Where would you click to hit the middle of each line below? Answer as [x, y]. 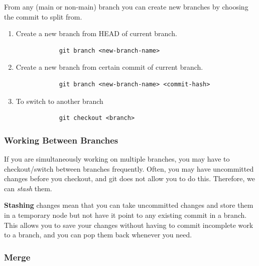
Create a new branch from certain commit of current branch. [109, 67]
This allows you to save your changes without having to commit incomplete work [129, 225]
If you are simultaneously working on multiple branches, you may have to [117, 158]
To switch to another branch [59, 101]
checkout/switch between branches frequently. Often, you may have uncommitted [129, 168]
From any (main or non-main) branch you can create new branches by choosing [126, 7]
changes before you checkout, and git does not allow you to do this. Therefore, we [130, 178]
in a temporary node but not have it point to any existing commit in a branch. [125, 215]
